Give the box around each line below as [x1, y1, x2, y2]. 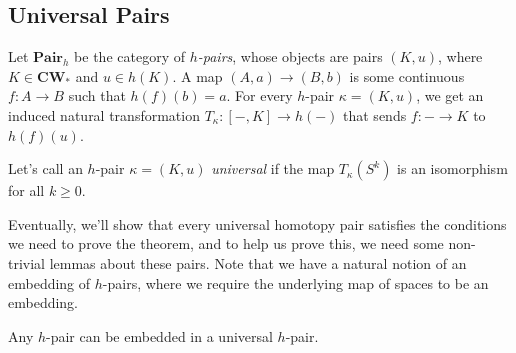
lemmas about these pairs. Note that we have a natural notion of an [49, 252, 467, 273]
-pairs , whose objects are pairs [197, 46, 383, 67]
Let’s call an [8, 158, 83, 179]
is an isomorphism [397, 158, 508, 179]
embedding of [8, 272, 91, 293]
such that [68, 85, 126, 106]
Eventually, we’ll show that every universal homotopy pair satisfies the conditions [8, 213, 507, 234]
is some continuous [349, 65, 465, 86]
